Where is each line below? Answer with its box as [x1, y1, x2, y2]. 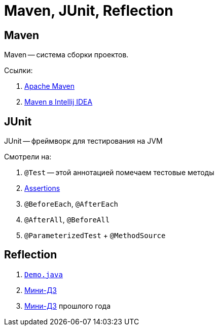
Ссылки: [4, 66, 33, 75]
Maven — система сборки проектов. [4, 50, 129, 59]
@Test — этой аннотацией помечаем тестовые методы [24, 168, 214, 177]
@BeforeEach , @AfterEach [24, 200, 118, 209]
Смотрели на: [4, 152, 52, 161]
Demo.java [24, 270, 63, 279]
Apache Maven [24, 82, 75, 91]
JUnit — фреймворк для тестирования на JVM [4, 137, 163, 146]
